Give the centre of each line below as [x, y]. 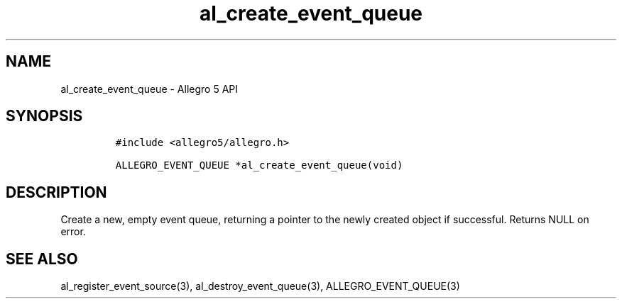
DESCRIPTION [56, 192]
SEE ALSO [42, 259]
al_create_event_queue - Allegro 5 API [149, 89]
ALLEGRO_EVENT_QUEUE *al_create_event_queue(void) [259, 165]
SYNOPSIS [44, 116]
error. [73, 232]
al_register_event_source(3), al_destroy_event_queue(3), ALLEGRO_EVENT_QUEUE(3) [260, 286]
